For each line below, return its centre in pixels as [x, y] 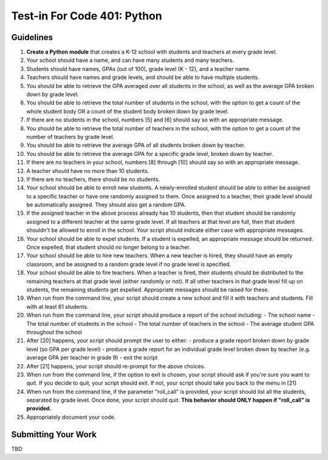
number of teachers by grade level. [70, 137]
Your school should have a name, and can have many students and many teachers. [130, 60]
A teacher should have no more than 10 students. [88, 171]
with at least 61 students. [57, 306]
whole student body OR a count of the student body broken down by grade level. [128, 111]
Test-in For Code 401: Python [87, 16]
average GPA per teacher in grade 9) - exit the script [92, 357]
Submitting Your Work [54, 434]
